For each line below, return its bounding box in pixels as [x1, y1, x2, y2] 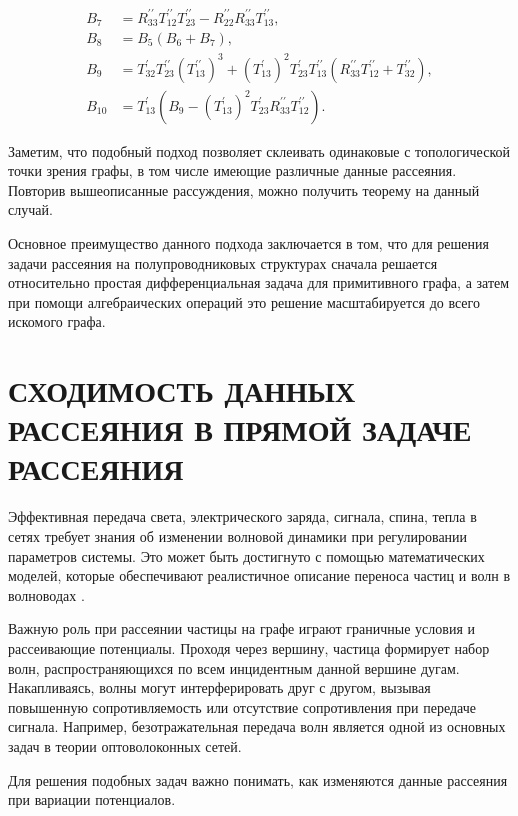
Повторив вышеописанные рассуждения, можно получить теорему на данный [8, 179, 480, 200]
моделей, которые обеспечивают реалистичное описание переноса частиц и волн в [8, 565, 510, 586]
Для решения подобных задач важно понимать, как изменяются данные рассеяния [8, 769, 508, 790]
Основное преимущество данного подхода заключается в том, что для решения [8, 232, 489, 253]
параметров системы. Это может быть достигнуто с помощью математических [8, 545, 485, 566]
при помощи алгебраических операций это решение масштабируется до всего [8, 291, 480, 312]
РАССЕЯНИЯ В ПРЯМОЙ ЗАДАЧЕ [8, 409, 472, 450]
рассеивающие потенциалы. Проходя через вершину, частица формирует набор [8, 637, 490, 658]
